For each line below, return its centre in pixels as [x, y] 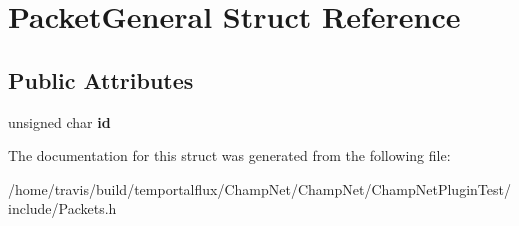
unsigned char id [59, 121]
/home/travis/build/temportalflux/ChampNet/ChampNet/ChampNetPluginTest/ [259, 188]
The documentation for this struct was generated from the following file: [229, 155]
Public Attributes [101, 79]
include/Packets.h [62, 208]
